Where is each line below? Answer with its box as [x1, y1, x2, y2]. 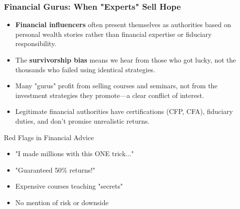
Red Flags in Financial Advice [4, 132, 94, 142]
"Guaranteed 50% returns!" [15, 164, 96, 175]
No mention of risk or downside [15, 197, 109, 207]
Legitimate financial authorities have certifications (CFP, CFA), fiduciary [15, 106, 233, 116]
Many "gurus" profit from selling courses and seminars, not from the [15, 80, 218, 91]
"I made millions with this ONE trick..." [15, 148, 134, 159]
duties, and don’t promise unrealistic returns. [15, 115, 150, 126]
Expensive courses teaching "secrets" [15, 181, 123, 191]
